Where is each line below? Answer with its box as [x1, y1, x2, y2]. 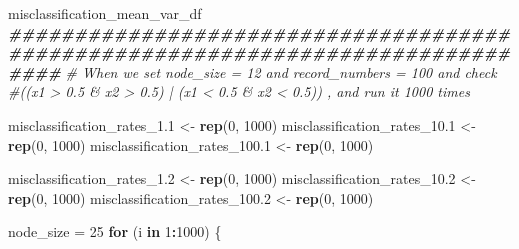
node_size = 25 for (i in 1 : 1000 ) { [8, 221, 222, 242]
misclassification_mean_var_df [8, 3, 202, 23]
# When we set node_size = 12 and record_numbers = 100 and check [65, 61, 497, 82]
